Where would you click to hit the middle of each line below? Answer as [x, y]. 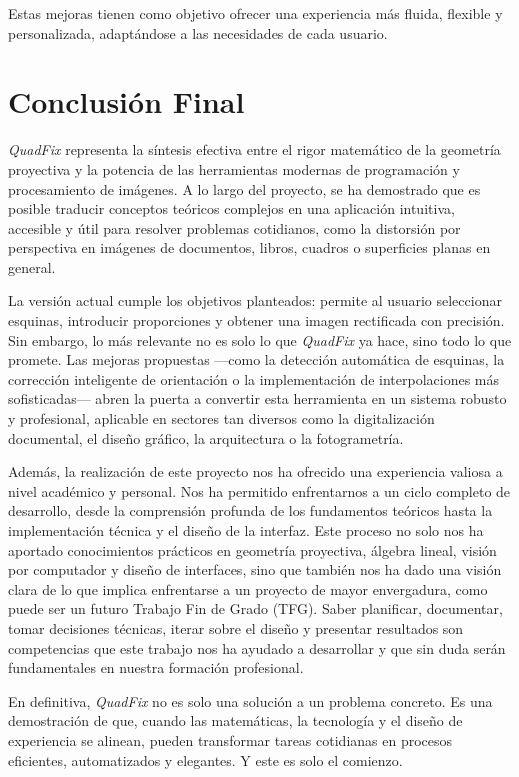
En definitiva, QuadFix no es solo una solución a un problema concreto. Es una [250, 700]
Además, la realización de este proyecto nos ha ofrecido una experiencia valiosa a [255, 471]
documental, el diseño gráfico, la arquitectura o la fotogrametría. [206, 437]
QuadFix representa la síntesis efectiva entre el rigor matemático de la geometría [254, 149]
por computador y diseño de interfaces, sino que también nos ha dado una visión [255, 569]
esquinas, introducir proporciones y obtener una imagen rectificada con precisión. [256, 320]
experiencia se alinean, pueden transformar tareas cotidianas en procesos [230, 739]
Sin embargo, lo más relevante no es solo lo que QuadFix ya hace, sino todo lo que [260, 339]
